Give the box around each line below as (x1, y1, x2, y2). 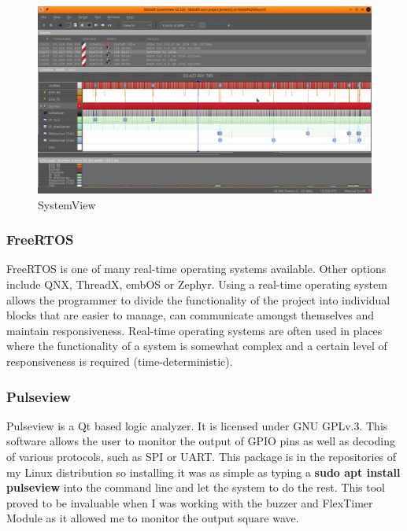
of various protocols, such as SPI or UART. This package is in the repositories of (6, 448, 397, 465)
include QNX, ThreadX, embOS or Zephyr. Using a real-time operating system (6, 276, 387, 293)
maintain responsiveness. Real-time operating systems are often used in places (6, 322, 383, 338)
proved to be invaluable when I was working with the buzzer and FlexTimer (6, 494, 373, 511)
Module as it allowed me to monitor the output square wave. (6, 510, 299, 526)
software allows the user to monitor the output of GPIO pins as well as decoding (6, 433, 395, 449)
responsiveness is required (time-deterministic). (6, 353, 233, 370)
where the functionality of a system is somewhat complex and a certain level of (6, 337, 387, 354)
